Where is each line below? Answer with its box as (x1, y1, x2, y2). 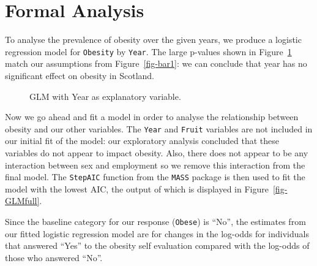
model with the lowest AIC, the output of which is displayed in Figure (5, 182, 269, 195)
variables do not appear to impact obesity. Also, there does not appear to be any (5, 146, 308, 159)
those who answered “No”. (5, 251, 103, 264)
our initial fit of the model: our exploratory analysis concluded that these (5, 134, 280, 147)
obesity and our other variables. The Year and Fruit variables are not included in (5, 122, 313, 135)
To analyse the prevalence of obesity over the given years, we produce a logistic (5, 33, 302, 46)
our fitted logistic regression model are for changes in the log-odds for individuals (5, 227, 309, 240)
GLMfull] (5, 194, 40, 207)
